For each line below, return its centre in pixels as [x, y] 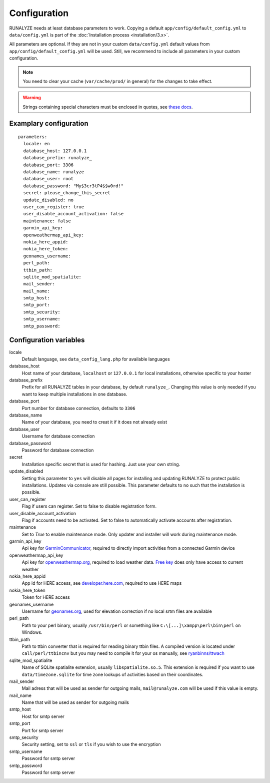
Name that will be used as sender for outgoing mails [75, 702]
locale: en [36, 144]
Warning [32, 98]
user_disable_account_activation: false [73, 214]
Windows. [32, 632]
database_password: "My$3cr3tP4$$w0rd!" [73, 186]
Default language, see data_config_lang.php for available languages [96, 359]
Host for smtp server [43, 716]
